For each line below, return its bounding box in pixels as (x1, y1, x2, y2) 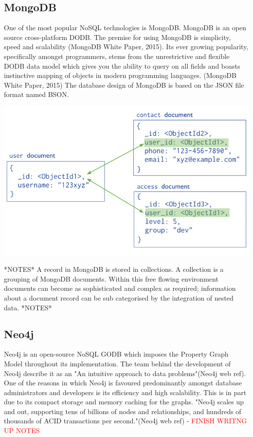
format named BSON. (4, 89, 69, 99)
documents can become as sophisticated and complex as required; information (4, 283, 236, 293)
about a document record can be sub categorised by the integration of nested (4, 292, 234, 303)
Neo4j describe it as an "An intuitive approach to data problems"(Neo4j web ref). (4, 368, 246, 378)
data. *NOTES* (4, 302, 52, 312)
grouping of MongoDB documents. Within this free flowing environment (4, 273, 218, 284)
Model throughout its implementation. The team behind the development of (4, 358, 231, 368)
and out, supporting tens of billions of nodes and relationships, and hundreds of (4, 406, 241, 416)
